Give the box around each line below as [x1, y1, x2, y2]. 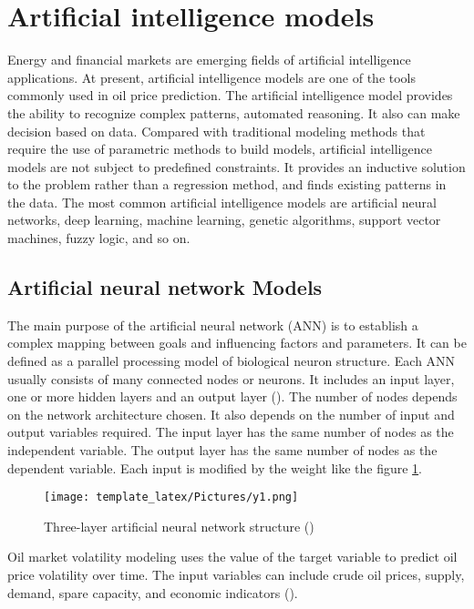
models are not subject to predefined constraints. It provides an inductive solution [7, 157, 466, 176]
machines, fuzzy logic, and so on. [7, 228, 191, 248]
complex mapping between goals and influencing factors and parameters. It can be [7, 333, 467, 352]
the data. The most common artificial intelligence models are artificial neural [7, 192, 437, 211]
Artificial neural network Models [7, 273, 323, 301]
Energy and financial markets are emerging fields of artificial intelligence [7, 50, 411, 69]
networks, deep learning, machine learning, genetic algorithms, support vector [7, 210, 441, 229]
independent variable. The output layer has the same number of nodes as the [7, 441, 438, 460]
